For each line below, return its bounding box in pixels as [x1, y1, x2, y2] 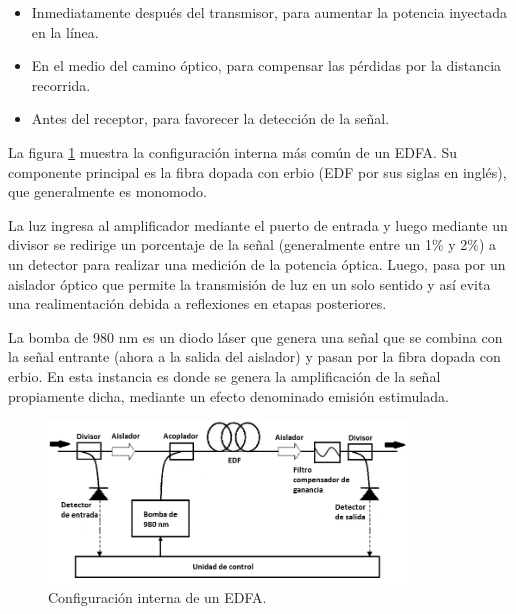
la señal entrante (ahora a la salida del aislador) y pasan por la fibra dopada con [8, 346, 501, 367]
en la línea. [31, 21, 99, 42]
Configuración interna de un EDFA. [48, 587, 267, 608]
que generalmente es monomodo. [8, 181, 207, 202]
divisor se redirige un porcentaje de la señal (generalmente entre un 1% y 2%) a [8, 234, 497, 255]
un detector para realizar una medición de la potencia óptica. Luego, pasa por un [8, 253, 506, 274]
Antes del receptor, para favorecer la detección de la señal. [31, 108, 390, 129]
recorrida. [31, 74, 91, 95]
